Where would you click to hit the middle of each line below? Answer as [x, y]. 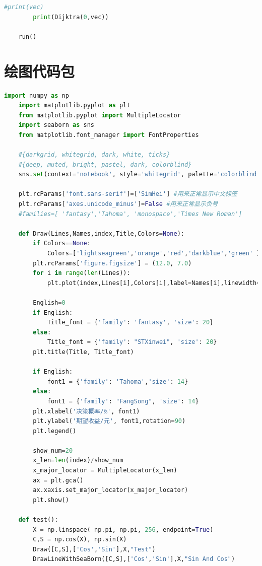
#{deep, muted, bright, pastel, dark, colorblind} [105, 164]
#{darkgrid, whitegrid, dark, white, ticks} [94, 155]
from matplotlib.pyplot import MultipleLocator [100, 115]
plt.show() [51, 500]
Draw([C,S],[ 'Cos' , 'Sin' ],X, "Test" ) [94, 549]
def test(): [38, 520]
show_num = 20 [53, 450]
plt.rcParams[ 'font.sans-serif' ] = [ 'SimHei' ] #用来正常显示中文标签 [128, 194]
